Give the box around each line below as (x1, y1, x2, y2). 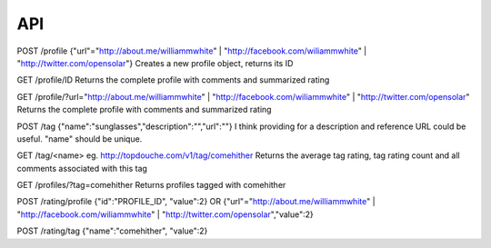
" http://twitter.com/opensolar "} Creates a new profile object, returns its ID (16, 57, 294, 68)
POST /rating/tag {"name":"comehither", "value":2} (16, 225, 208, 236)
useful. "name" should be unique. (16, 133, 143, 144)
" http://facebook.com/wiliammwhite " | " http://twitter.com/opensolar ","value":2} (16, 209, 314, 220)
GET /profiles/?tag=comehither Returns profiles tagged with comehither (16, 180, 286, 191)
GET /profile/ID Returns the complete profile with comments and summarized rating (16, 74, 330, 85)
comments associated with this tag (16, 163, 147, 174)
